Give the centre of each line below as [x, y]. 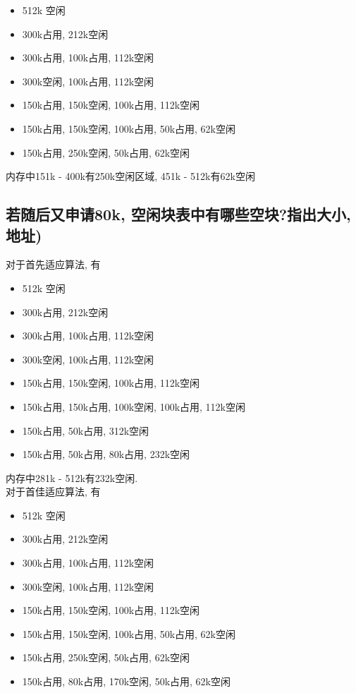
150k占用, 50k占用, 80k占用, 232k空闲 [106, 454]
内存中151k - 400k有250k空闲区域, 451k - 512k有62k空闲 [130, 176]
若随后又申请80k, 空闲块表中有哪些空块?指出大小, [178, 214]
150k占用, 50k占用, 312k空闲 [86, 430]
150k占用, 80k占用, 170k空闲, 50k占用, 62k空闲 [126, 681]
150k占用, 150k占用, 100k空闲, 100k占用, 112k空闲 [134, 406]
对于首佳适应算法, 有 [53, 492]
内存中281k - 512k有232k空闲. [72, 477]
